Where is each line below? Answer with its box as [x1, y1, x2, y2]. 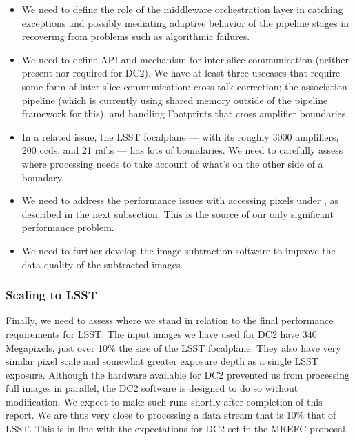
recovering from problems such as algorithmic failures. [21, 29, 250, 43]
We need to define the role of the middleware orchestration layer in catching [21, 2, 343, 16]
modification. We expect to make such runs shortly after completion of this [6, 394, 323, 408]
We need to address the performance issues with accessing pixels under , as [21, 193, 339, 208]
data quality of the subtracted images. [21, 257, 183, 271]
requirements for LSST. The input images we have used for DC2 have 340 [6, 326, 317, 341]
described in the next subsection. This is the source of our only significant [21, 206, 334, 221]
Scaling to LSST [6, 286, 97, 303]
